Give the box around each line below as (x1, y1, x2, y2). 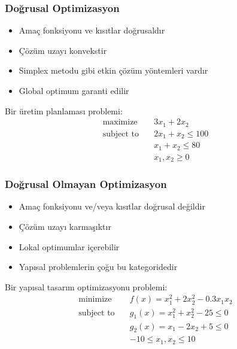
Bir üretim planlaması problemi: (5, 104, 123, 117)
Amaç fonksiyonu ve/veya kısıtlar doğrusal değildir (19, 200, 205, 213)
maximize (102, 118, 138, 127)
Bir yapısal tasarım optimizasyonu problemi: (5, 280, 168, 293)
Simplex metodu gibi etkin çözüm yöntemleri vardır (19, 64, 208, 77)
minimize (78, 295, 112, 304)
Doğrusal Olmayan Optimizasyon (5, 177, 167, 192)
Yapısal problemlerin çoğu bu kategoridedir (19, 260, 178, 273)
